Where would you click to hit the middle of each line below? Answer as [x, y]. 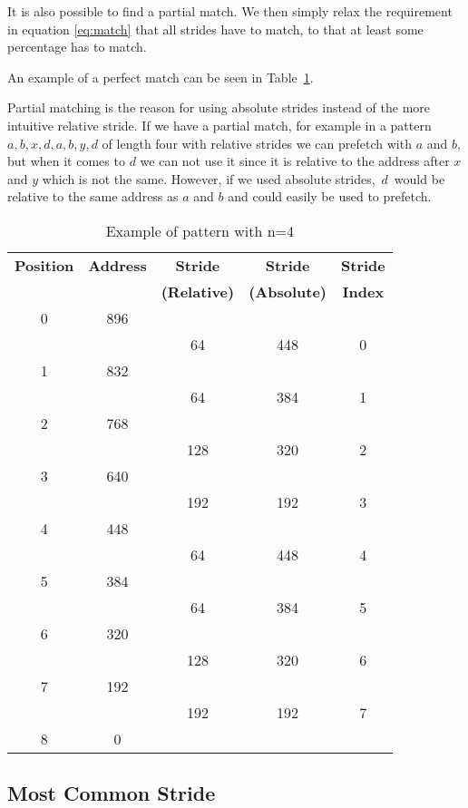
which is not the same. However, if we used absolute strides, [209, 178]
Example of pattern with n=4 [200, 230]
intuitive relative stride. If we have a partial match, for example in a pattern [219, 125]
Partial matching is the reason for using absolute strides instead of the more [219, 107]
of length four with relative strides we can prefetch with [257, 143]
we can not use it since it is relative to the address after [295, 161]
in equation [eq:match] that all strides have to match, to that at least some [215, 29]
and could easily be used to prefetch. [330, 196]
